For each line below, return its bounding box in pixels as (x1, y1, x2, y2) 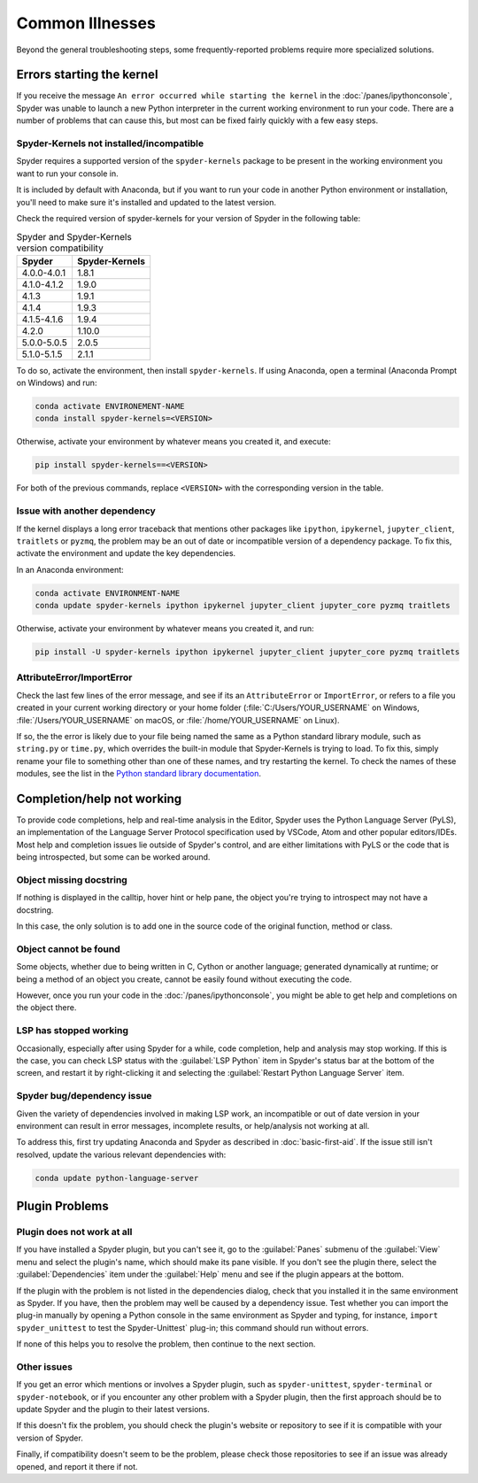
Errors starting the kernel (16, 67, 158, 82)
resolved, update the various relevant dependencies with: (16, 1149, 227, 1160)
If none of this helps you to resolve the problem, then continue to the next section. (16, 1339, 316, 1349)
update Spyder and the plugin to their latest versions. (16, 1404, 210, 1415)
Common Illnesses (16, 13, 157, 33)
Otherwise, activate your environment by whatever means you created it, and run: (16, 623, 314, 634)
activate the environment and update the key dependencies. (16, 548, 236, 559)
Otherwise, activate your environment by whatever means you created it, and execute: (16, 436, 331, 447)
